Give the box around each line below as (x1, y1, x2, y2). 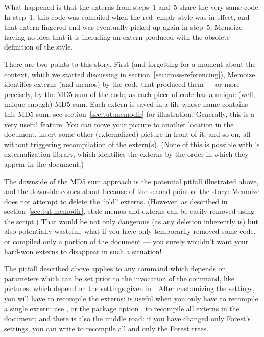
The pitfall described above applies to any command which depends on (4, 263, 226, 274)
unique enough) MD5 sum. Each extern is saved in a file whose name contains (4, 99, 248, 109)
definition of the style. (4, 41, 73, 52)
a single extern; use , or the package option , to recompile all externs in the (4, 303, 239, 314)
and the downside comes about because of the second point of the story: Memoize (4, 186, 260, 197)
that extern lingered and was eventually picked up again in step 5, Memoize (4, 21, 243, 32)
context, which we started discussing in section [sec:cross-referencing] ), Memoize (4, 68, 255, 79)
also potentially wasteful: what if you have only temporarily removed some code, (4, 226, 256, 236)
